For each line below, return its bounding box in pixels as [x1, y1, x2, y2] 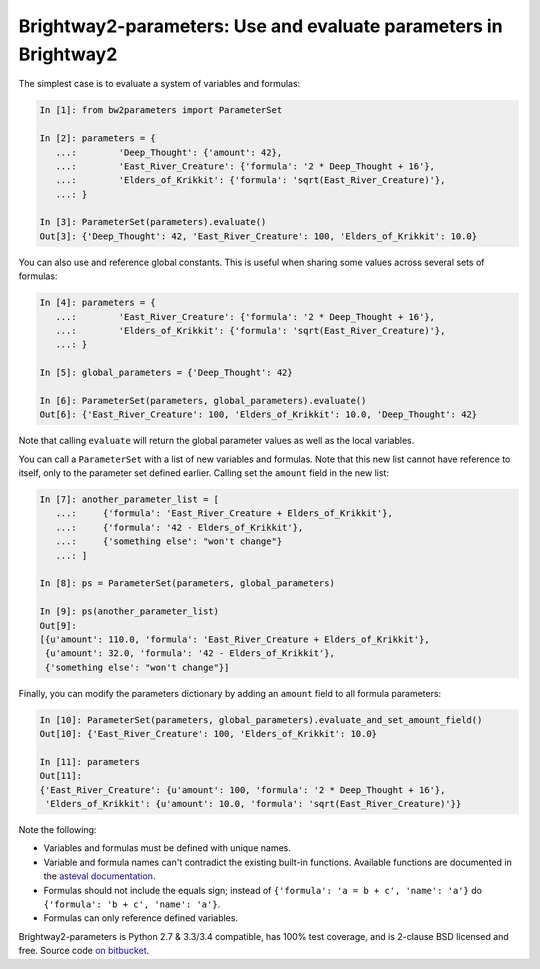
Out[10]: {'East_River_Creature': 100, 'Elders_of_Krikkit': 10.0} [39, 728, 378, 740]
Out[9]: [39, 620, 77, 631]
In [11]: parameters [39, 756, 140, 767]
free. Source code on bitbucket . [18, 945, 150, 957]
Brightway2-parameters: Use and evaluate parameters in [18, 15, 504, 37]
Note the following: [18, 824, 97, 836]
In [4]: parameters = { [39, 297, 157, 309]
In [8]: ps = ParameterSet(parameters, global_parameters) [39, 578, 335, 589]
